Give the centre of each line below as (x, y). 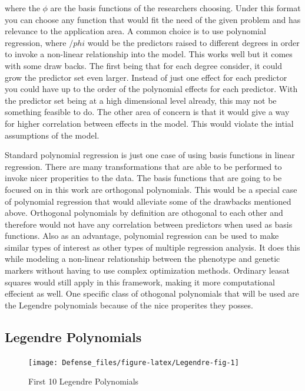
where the (22, 8)
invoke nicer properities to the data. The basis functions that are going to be (143, 178)
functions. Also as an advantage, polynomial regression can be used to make (142, 236)
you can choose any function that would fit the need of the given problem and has (153, 19)
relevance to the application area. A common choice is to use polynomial (135, 31)
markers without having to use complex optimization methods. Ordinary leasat (147, 270)
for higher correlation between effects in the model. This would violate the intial (149, 123)
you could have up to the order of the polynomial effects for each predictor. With (151, 89)
